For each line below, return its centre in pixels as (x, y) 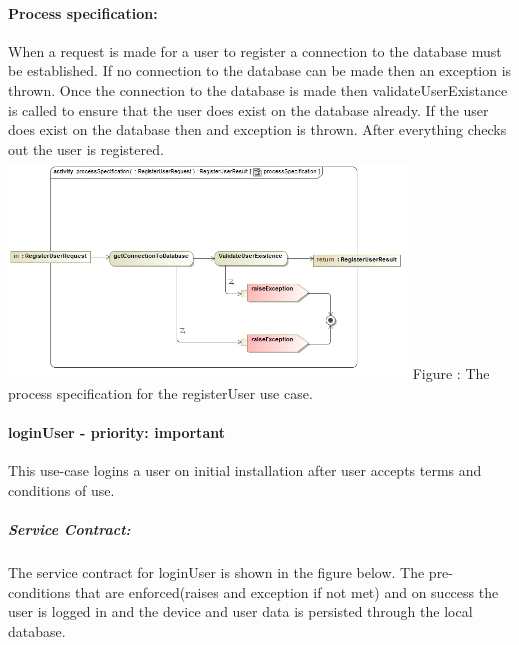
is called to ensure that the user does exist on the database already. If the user (248, 109)
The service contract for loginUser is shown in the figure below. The (216, 572)
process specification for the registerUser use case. (160, 392)
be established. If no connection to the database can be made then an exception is (260, 70)
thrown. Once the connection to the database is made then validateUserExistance (258, 89)
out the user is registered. (86, 148)
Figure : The (451, 373)
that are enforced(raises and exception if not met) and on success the (286, 591)
